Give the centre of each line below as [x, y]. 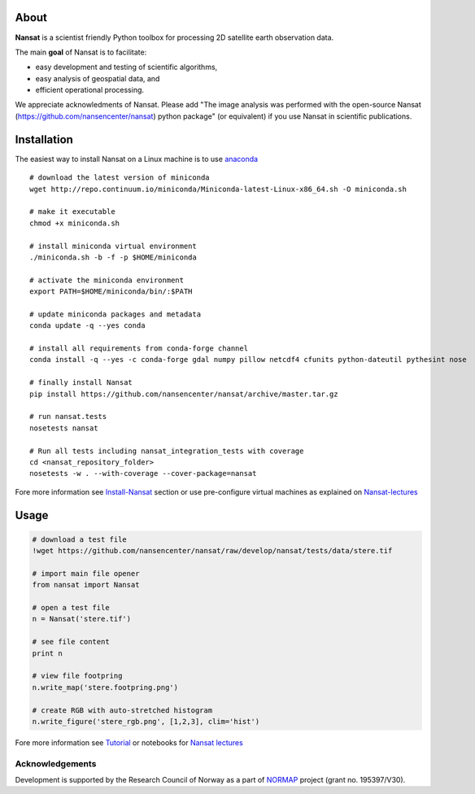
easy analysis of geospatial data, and [98, 78]
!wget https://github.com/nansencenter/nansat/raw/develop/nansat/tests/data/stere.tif [212, 551]
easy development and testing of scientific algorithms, [126, 67]
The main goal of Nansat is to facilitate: [81, 52]
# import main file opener [86, 573]
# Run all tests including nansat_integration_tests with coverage [167, 451]
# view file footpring [77, 676]
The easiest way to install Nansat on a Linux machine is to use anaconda [137, 159]
